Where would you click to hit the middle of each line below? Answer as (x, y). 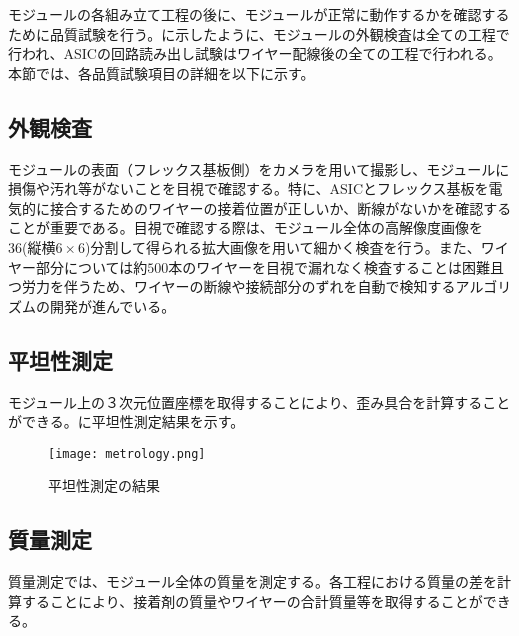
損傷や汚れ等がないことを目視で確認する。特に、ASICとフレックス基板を (248, 188)
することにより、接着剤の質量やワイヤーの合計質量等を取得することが (252, 600)
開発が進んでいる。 (112, 305)
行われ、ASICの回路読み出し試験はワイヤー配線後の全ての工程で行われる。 (255, 53)
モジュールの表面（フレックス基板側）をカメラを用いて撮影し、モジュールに (259, 168)
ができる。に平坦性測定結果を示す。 (126, 421)
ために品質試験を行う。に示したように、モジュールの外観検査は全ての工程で (259, 33)
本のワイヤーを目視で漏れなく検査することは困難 (329, 266)
